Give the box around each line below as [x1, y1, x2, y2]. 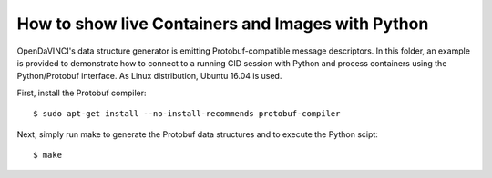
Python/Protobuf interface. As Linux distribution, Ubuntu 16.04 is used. [16, 71, 282, 82]
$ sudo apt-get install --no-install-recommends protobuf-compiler [33, 109, 341, 119]
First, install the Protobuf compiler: [16, 87, 147, 98]
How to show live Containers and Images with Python [16, 14, 429, 34]
